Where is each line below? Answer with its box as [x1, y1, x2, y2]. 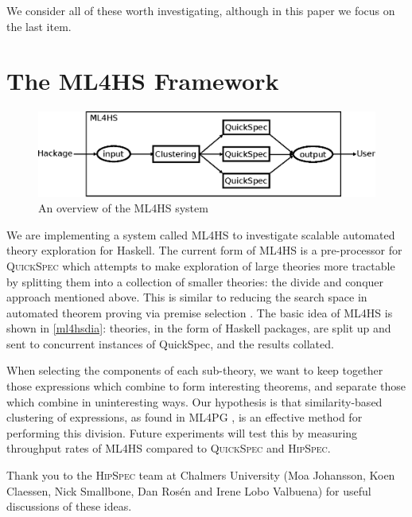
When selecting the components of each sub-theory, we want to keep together [6, 362, 383, 379]
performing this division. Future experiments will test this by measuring [6, 424, 358, 441]
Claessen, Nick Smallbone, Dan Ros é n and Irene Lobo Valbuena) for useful [6, 482, 371, 499]
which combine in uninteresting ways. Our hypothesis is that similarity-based [6, 393, 383, 410]
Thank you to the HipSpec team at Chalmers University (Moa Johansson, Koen [6, 467, 395, 484]
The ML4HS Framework [6, 64, 279, 97]
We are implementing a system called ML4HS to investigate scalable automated [6, 226, 395, 243]
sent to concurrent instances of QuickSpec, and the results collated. [6, 335, 334, 352]
